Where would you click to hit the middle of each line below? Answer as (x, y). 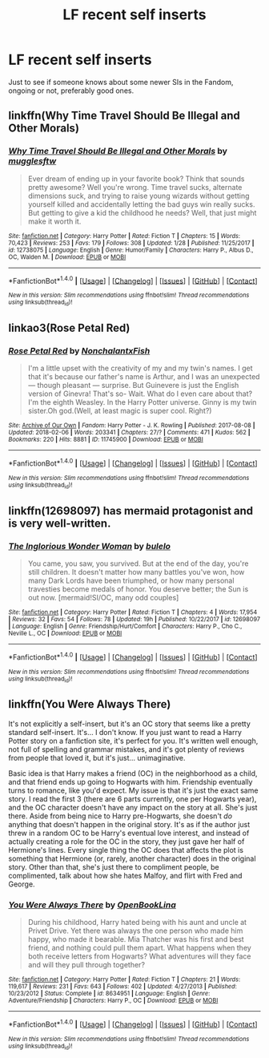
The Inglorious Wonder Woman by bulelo (89, 546)
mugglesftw (32, 161)
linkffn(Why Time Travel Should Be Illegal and (124, 116)
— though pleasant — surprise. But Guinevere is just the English (133, 386)
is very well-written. (60, 523)
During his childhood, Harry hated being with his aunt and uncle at (137, 923)
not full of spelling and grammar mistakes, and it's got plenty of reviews (126, 749)
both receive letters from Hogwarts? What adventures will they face (139, 956)
